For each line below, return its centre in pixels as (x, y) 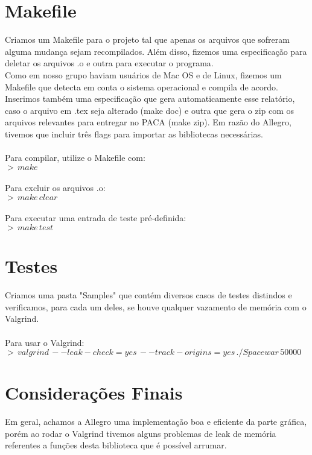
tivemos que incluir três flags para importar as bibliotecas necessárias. (134, 133)
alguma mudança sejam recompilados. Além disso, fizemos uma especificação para (156, 51)
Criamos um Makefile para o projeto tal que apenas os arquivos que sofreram (147, 39)
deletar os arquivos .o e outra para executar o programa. (109, 63)
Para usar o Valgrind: (45, 342)
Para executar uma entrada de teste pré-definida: (96, 218)
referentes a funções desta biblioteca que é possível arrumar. (116, 445)
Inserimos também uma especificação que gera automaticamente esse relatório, (150, 99)
